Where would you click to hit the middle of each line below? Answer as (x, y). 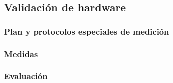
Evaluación (26, 76)
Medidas (21, 53)
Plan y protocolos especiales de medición (86, 31)
